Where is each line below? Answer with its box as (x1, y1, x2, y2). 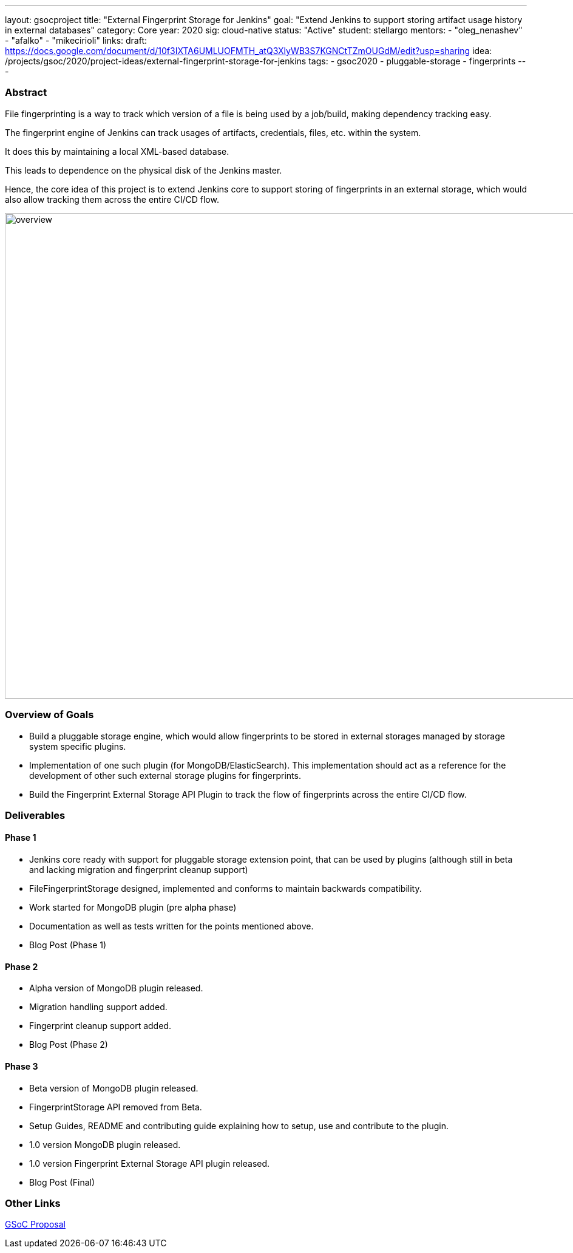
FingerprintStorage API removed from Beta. (29, 1101, 202, 1112)
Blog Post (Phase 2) (29, 1039, 108, 1050)
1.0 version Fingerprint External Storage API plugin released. (29, 1158, 270, 1169)
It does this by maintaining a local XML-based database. (5, 146, 229, 157)
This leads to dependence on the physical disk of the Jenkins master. (5, 165, 282, 175)
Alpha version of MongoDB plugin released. (29, 983, 203, 994)
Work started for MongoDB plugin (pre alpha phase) (29, 902, 237, 913)
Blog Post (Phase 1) (29, 940, 107, 951)
